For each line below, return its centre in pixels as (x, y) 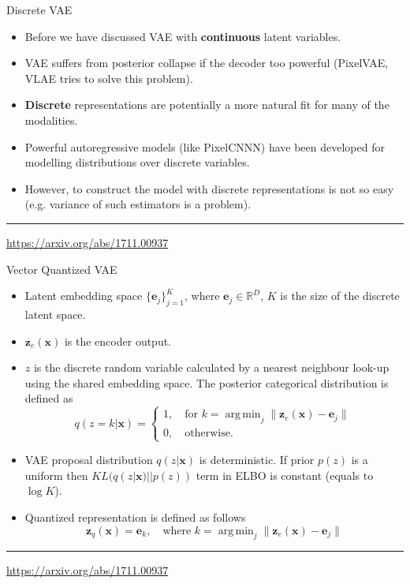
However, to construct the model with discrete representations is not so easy (209, 188)
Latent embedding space (84, 296)
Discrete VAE (39, 9)
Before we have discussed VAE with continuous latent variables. (183, 36)
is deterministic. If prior (257, 460)
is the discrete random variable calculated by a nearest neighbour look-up (211, 367)
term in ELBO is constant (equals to (285, 475)
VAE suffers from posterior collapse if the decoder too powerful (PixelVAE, (207, 63)
